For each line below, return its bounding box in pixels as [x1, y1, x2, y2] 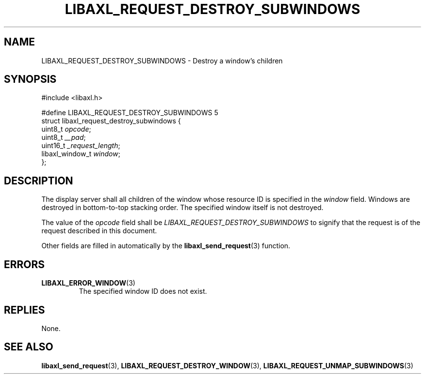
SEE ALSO [4, 341, 53, 353]
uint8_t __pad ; [41, 133, 86, 142]
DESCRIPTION [4, 174, 73, 187]
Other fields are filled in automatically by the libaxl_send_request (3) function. [41, 242, 291, 250]
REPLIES [4, 303, 45, 316]
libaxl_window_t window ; [41, 150, 120, 158]
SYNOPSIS [4, 73, 57, 86]
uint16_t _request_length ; [41, 141, 120, 150]
